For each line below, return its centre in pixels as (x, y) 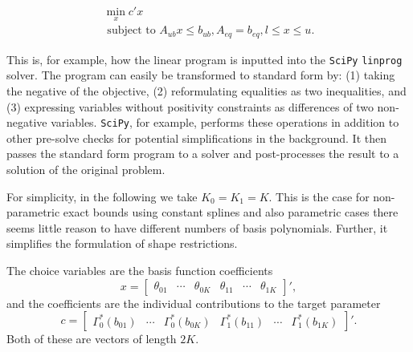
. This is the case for (319, 196)
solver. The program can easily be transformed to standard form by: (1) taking (201, 75)
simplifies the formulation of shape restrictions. (122, 243)
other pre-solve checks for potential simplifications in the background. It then (196, 138)
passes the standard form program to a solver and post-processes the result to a (203, 154)
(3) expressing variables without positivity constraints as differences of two (190, 106)
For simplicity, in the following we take (102, 196)
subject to (131, 31)
